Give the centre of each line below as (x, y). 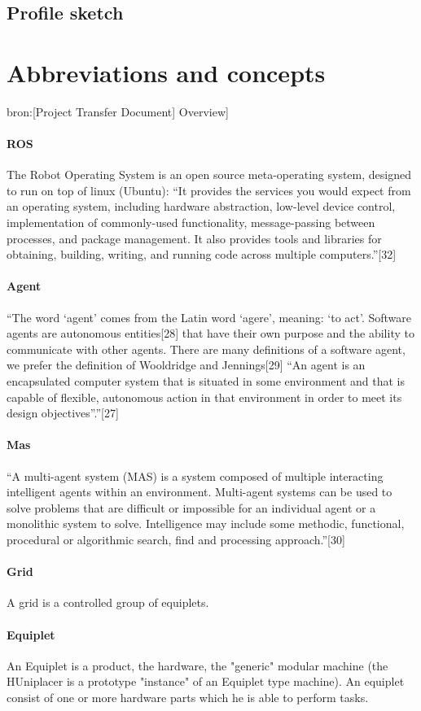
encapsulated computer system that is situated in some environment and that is (206, 381)
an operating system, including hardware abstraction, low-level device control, (201, 206)
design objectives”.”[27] (63, 413)
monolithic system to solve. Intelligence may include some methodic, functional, (206, 523)
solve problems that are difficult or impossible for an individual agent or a (191, 507)
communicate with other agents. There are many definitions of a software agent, (206, 349)
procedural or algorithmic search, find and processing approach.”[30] (176, 539)
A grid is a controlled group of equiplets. (108, 602)
